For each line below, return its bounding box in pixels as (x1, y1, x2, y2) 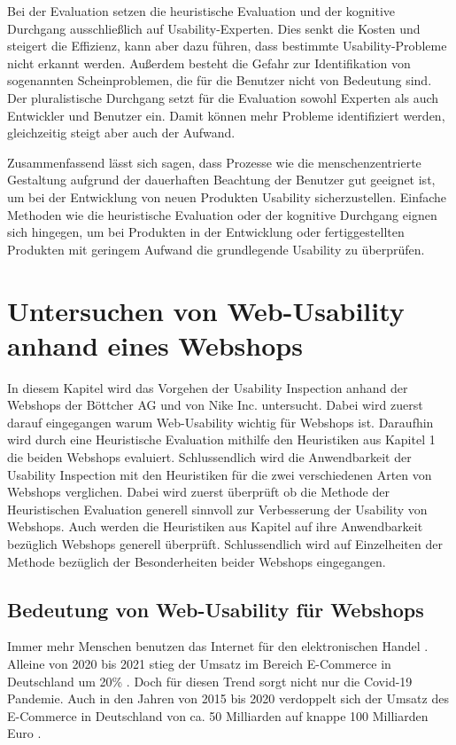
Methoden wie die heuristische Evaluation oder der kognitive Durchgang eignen (7, 205, 437, 223)
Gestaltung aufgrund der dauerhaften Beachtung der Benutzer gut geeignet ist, (7, 170, 436, 189)
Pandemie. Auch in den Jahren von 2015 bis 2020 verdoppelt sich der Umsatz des (7, 689, 449, 708)
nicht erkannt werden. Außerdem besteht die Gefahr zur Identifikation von (7, 53, 411, 72)
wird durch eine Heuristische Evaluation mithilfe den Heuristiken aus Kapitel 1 (7, 430, 436, 449)
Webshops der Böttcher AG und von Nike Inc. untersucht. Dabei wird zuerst (7, 396, 423, 414)
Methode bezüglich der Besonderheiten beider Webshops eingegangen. (7, 552, 386, 570)
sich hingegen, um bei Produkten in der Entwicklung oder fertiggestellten (7, 223, 405, 241)
